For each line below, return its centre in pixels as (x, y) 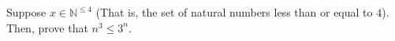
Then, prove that (47, 27)
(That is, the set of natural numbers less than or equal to (234, 12)
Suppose (26, 12)
